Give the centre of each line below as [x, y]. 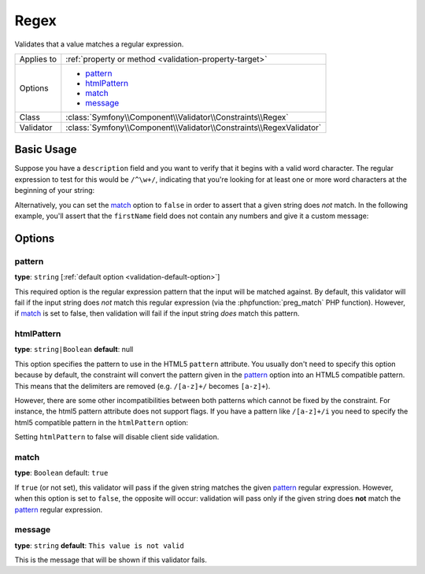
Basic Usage [46, 150]
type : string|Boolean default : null [74, 350]
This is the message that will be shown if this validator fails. [111, 560]
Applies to [38, 59]
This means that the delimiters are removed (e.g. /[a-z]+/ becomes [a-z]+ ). [142, 386]
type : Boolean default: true [61, 473]
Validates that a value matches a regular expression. [99, 44]
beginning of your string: [55, 191]
